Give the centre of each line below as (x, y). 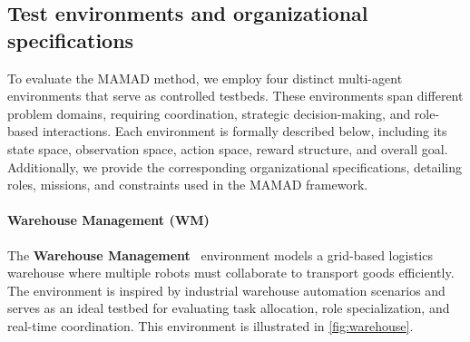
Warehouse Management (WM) (108, 220)
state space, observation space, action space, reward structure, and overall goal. (228, 148)
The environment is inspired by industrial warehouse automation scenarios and (226, 290)
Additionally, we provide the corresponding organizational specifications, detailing (235, 166)
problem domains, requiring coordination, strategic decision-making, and (209, 113)
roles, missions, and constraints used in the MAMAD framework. (188, 185)
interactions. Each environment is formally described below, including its (245, 131)
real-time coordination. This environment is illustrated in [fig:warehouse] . (211, 325)
